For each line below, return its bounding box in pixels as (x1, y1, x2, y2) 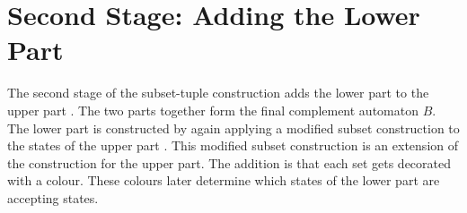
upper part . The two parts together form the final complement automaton (7, 100, 419, 119)
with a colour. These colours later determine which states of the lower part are (7, 171, 440, 190)
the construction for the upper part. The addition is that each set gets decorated (7, 153, 452, 172)
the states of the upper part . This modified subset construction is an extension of (7, 136, 459, 155)
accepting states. (7, 188, 99, 207)
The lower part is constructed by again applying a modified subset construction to (7, 118, 460, 137)
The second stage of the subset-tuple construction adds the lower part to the (7, 83, 429, 102)
